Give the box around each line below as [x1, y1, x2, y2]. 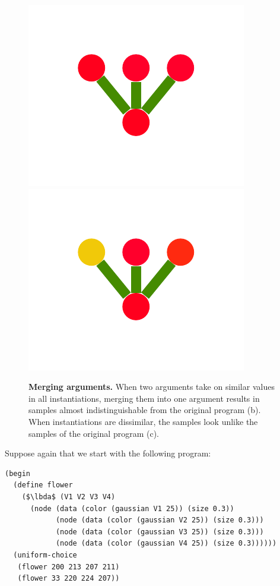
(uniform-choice [13, 550, 77, 559]
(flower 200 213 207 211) [17, 562, 120, 571]
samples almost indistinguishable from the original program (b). [28, 404, 261, 416]
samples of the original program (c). [28, 427, 159, 439]
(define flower [13, 481, 73, 490]
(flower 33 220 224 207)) [17, 574, 120, 583]
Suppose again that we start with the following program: [5, 447, 211, 459]
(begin [5, 469, 30, 478]
